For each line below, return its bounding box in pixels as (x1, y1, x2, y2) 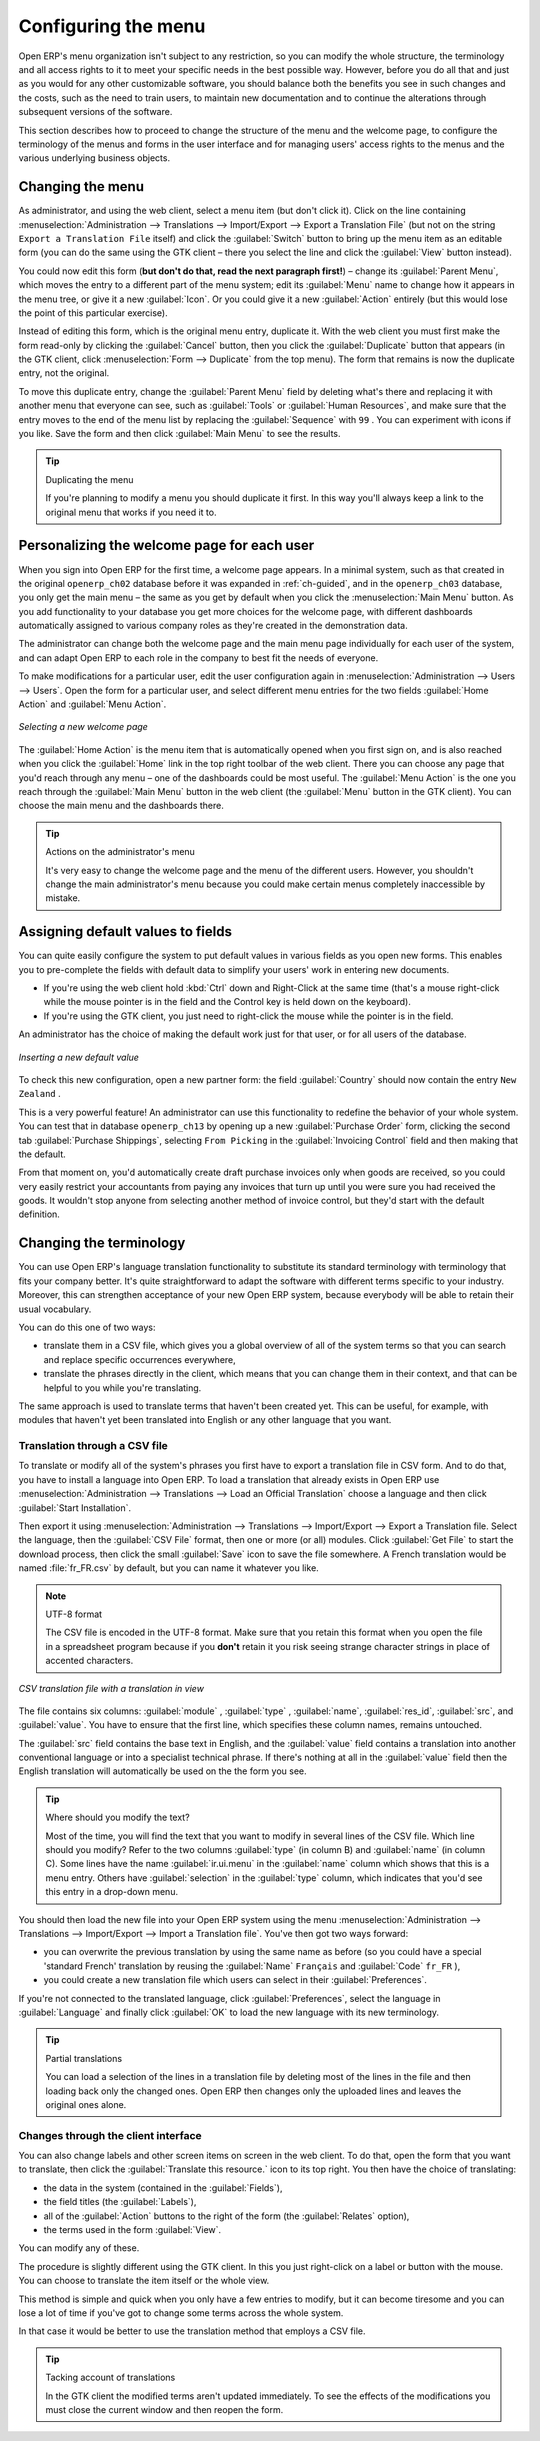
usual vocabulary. (18, 1303, 92, 1315)
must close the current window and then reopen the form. (45, 2403, 284, 2415)
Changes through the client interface (18, 2128, 202, 2142)
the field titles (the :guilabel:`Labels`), (43, 2196, 197, 2208)
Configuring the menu (18, 15, 206, 37)
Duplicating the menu (45, 473, 134, 485)
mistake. (45, 892, 81, 904)
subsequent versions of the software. (18, 106, 173, 118)
